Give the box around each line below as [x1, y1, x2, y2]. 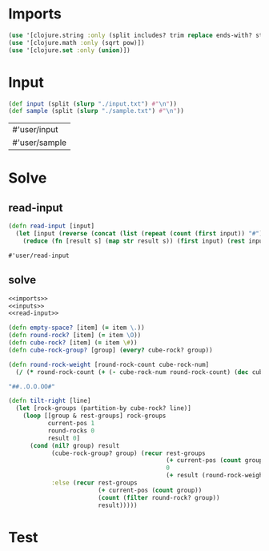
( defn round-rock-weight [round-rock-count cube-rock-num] [8, 360, 210, 368]
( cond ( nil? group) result [29, 441, 120, 449]
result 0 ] [47, 434, 81, 442]
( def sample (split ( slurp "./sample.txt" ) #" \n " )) [8, 107, 184, 115]
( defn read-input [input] [8, 222, 94, 231]
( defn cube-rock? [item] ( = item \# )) [8, 339, 138, 347]
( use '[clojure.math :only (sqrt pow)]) [8, 38, 146, 46]
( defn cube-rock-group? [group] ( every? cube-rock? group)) [8, 346, 214, 354]
